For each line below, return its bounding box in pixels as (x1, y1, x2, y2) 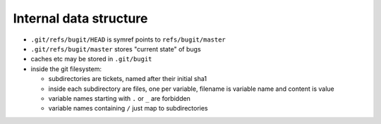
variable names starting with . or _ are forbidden (48, 94, 190, 102)
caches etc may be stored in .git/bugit (30, 55, 152, 63)
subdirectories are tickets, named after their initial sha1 (48, 75, 207, 83)
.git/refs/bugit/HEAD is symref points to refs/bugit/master (30, 35, 226, 44)
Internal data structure (13, 11, 148, 26)
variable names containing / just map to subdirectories (48, 104, 208, 113)
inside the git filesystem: (30, 64, 102, 73)
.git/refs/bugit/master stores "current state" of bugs (30, 44, 201, 53)
